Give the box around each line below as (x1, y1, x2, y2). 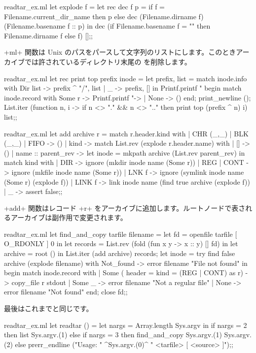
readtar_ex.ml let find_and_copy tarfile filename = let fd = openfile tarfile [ (4, 228, 237, 239)
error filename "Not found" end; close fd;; (4, 287, 128, 297)
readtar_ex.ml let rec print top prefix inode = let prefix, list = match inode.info (4, 73, 247, 83)
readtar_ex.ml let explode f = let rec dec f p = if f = (4, 1, 165, 11)
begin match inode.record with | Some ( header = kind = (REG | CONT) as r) (4, 267, 243, 278)
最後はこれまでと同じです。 (4, 303, 93, 314)
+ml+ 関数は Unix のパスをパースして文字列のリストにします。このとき (4, 47, 236, 57)
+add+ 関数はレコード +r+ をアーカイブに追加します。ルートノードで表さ (4, 202, 246, 213)
